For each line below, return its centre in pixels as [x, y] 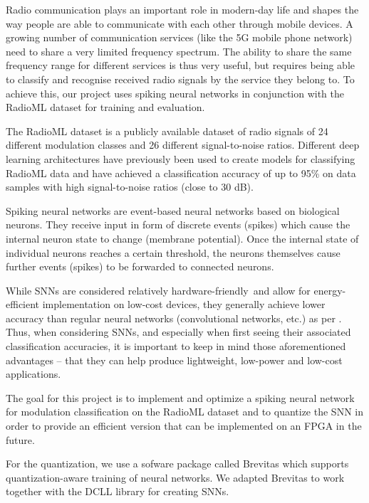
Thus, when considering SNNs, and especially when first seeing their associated [178, 332]
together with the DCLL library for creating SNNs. [118, 491]
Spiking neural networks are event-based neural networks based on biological [173, 210]
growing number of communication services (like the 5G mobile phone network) [179, 37]
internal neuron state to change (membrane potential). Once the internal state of [182, 238]
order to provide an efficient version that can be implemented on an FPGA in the [184, 426]
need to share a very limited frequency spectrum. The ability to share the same [179, 51]
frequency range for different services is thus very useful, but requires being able [180, 65]
